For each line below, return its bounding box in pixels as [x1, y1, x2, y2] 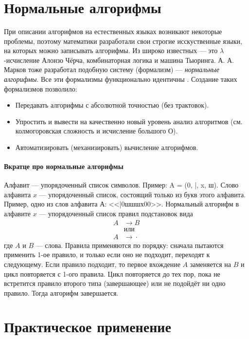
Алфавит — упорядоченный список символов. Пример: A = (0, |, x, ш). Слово [4, 180, 239, 190]
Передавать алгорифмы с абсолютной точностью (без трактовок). [15, 100, 209, 110]
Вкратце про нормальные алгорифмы [4, 161, 124, 171]
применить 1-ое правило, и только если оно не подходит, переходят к [4, 249, 210, 260]
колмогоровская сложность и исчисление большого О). [15, 126, 178, 136]
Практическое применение [4, 316, 171, 336]
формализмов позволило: [4, 83, 77, 94]
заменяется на [190, 259, 231, 269]
